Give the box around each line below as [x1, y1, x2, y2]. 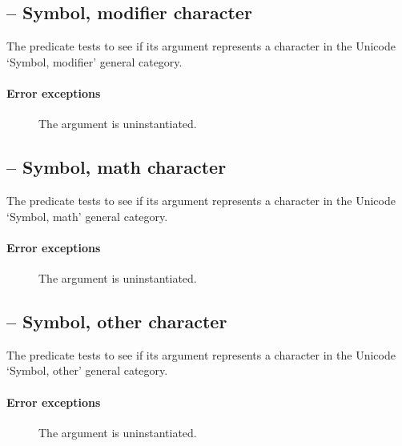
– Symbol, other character [6, 308, 227, 333]
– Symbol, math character [6, 155, 227, 179]
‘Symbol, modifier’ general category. [6, 53, 183, 70]
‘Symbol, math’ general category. [6, 207, 168, 224]
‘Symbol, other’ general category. [6, 362, 168, 379]
